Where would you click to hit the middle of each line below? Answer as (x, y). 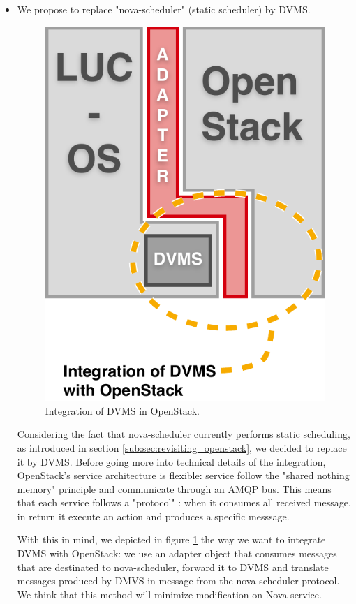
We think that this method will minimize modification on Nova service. (169, 594)
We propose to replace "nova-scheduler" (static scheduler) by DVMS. (164, 9)
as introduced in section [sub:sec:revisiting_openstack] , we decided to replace (182, 447)
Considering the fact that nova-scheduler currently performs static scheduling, (184, 434)
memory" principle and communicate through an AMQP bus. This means (174, 488)
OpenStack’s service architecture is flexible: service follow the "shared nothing (183, 475)
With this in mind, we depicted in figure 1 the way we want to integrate (171, 539)
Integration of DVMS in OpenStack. (122, 410)
